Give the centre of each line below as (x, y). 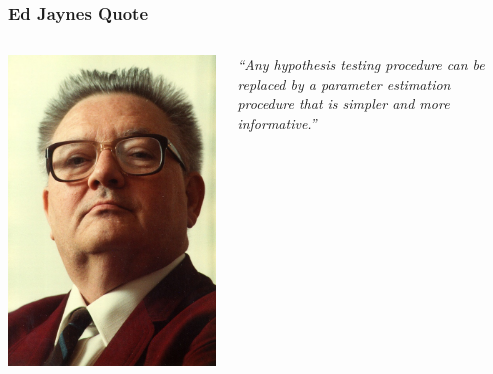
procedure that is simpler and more (343, 103)
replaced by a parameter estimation (344, 83)
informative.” (277, 123)
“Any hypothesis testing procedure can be (361, 64)
